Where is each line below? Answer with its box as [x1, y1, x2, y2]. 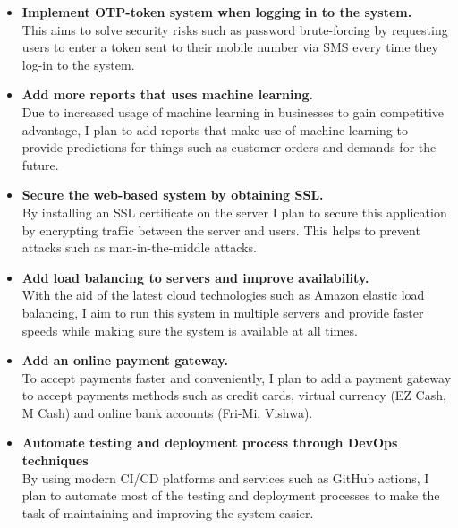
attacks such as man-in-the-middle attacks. [21, 238, 257, 257]
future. [21, 155, 59, 174]
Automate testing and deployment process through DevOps [21, 433, 398, 452]
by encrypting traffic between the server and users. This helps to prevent [21, 220, 420, 239]
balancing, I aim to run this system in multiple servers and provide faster [21, 302, 424, 321]
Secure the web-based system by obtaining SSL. [21, 185, 324, 204]
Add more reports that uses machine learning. [21, 85, 313, 104]
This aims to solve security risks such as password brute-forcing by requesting [21, 20, 448, 38]
